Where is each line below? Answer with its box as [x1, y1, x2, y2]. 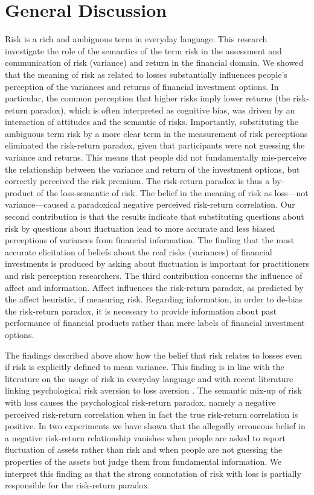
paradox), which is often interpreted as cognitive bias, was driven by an [30, 103, 295, 116]
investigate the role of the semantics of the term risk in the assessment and [5, 44, 282, 57]
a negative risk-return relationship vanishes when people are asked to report [5, 431, 286, 444]
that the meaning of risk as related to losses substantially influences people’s [5, 68, 287, 80]
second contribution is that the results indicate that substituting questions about [5, 210, 304, 223]
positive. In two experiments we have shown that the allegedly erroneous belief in [5, 420, 306, 432]
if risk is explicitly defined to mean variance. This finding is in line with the [5, 360, 284, 373]
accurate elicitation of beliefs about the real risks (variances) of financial [5, 245, 272, 258]
